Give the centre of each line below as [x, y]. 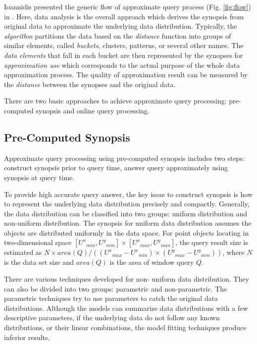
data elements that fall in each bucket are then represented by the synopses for [124, 55]
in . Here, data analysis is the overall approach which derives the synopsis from [124, 16]
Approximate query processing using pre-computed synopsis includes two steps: [124, 158]
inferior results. [27, 337]
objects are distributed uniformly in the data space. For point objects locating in [127, 232]
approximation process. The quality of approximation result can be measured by [126, 74]
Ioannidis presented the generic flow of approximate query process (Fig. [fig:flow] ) [128, 6]
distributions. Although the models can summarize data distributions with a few [126, 308]
